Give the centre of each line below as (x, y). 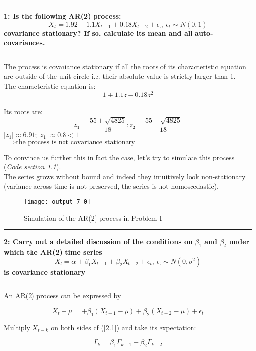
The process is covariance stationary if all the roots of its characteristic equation (125, 66)
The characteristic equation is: (50, 85)
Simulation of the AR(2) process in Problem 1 (93, 217)
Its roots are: (23, 112)
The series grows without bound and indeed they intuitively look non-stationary (125, 176)
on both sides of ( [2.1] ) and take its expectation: (124, 327)
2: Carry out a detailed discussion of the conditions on (98, 241)
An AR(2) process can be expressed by (63, 296)
